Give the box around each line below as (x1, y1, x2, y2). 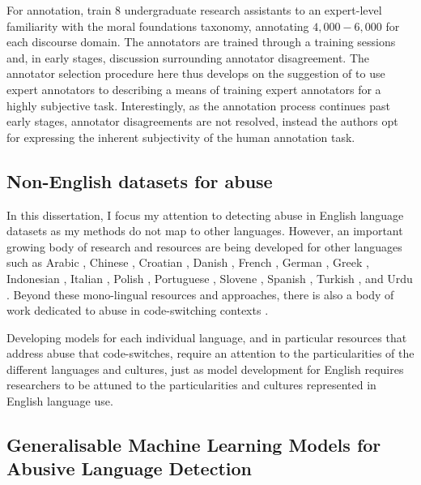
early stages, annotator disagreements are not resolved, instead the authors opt (6, 113, 398, 130)
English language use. (6, 393, 113, 410)
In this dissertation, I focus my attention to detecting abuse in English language (6, 206, 404, 223)
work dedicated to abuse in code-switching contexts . (6, 302, 269, 319)
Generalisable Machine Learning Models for (6, 432, 381, 457)
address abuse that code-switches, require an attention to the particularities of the (6, 345, 415, 362)
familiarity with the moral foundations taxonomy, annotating (6, 17, 309, 34)
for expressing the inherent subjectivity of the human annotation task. (6, 128, 355, 145)
